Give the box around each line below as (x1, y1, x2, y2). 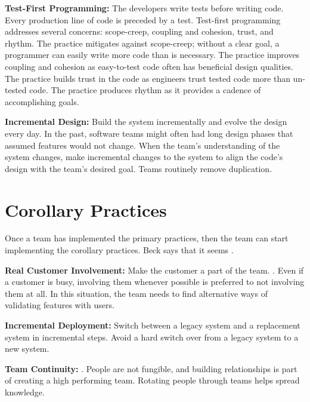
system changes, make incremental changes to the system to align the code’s (5, 151, 283, 163)
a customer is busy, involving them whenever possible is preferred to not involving (5, 275, 305, 288)
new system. (5, 342, 49, 355)
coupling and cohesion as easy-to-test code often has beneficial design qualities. (5, 60, 293, 72)
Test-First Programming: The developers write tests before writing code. (5, 2, 284, 14)
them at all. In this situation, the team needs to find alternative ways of (5, 287, 268, 299)
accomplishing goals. (5, 95, 79, 108)
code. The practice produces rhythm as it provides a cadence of (29, 84, 261, 96)
